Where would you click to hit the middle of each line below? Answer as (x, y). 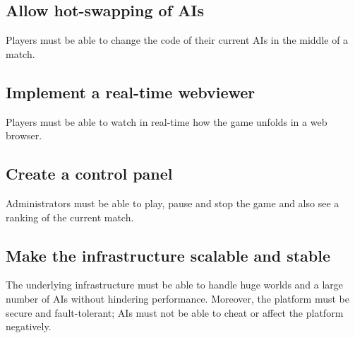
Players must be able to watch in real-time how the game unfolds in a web (167, 121)
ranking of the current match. (70, 217)
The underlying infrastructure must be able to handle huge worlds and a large (175, 285)
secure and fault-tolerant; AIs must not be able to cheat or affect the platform (175, 312)
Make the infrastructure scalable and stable (168, 255)
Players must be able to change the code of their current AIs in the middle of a (177, 40)
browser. (24, 135)
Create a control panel (89, 174)
